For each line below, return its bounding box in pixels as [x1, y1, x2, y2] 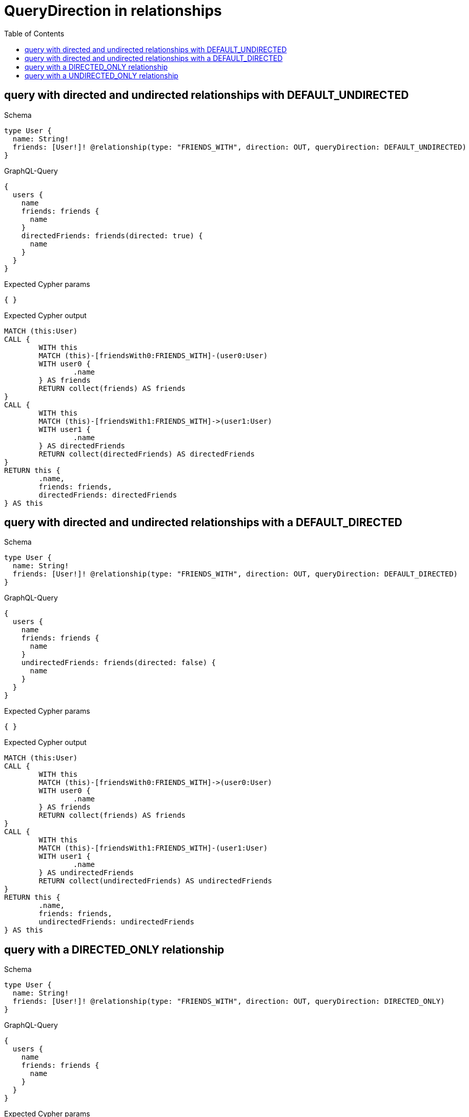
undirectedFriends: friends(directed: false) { [21, 658, 216, 667]
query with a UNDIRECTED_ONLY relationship [25, 71, 178, 80]
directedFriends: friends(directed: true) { [21, 231, 203, 240]
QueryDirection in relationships [4, 2, 222, 19]
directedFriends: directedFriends [38, 490, 177, 499]
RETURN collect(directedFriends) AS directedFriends [38, 449, 255, 458]
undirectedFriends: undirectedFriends [38, 918, 194, 926]
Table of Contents [4, 29, 65, 38]
